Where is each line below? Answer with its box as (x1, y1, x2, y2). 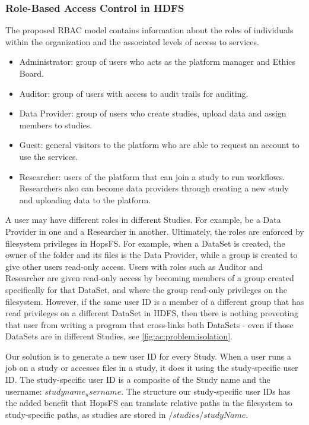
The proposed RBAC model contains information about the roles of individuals (5, 24, 294, 36)
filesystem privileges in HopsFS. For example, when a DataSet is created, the (5, 237, 285, 249)
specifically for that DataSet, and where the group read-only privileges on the (5, 283, 288, 295)
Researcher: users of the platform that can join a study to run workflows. (19, 170, 285, 182)
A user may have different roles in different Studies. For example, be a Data (5, 213, 281, 226)
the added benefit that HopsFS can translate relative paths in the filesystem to (5, 396, 292, 409)
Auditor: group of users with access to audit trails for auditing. (19, 87, 249, 99)
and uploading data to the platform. (19, 193, 151, 206)
